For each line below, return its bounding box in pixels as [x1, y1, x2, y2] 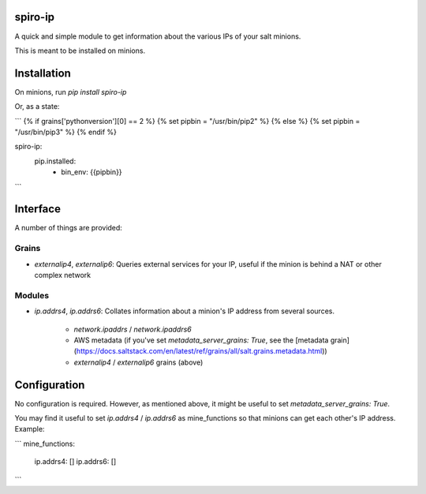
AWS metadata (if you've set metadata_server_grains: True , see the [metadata [73, 335, 329, 345]
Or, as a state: [14, 102, 60, 111]
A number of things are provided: [14, 223, 122, 233]
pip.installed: [34, 156, 77, 166]
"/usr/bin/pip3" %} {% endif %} [14, 127, 118, 137]
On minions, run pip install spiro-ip [14, 87, 127, 96]
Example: [14, 425, 45, 434]
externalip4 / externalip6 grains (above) [73, 357, 204, 367]
